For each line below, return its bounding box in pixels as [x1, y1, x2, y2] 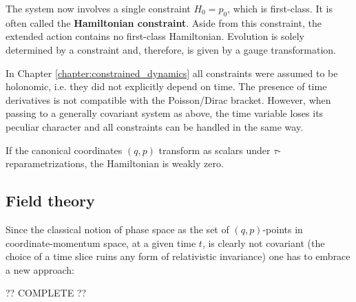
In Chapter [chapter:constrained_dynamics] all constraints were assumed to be [6, 65, 338, 80]
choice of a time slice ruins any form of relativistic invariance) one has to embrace [6, 249, 350, 263]
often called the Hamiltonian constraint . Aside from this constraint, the [6, 15, 322, 30]
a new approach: [6, 262, 74, 277]
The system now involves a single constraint [6, 1, 191, 15]
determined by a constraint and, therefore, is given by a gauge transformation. [6, 42, 336, 56]
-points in [262, 222, 303, 236]
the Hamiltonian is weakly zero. [90, 156, 224, 171]
